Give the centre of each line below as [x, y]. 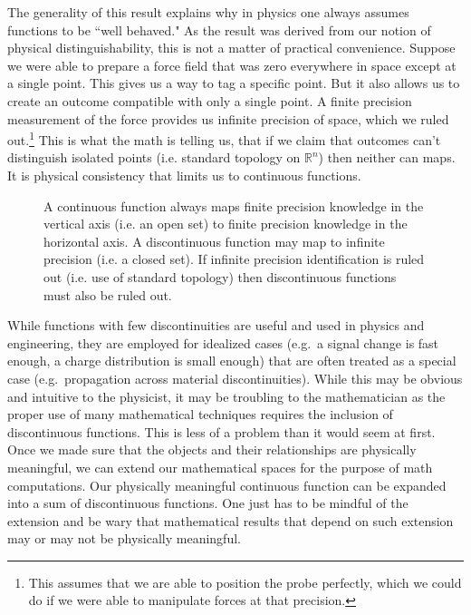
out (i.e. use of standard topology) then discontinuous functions [220, 276]
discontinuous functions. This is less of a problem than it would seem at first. [221, 431]
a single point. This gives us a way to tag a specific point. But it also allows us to [234, 83]
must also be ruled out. [108, 294]
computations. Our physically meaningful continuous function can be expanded [227, 485]
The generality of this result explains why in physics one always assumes [208, 12]
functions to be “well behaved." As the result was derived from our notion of [219, 29]
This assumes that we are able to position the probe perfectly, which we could [245, 582]
